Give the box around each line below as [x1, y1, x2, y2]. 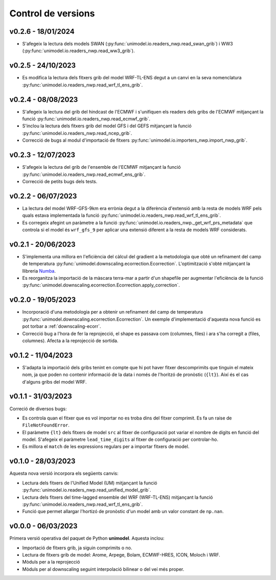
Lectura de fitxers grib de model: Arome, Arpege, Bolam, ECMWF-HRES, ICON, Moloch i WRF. [22, 552, 221, 558]
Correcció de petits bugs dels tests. [22, 178, 98, 184]
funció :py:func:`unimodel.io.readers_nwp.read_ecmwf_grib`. [22, 116, 151, 122]
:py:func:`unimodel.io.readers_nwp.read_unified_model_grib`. [22, 487, 151, 493]
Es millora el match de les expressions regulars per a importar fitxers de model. [22, 443, 190, 450]
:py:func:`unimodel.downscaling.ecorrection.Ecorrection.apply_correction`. [22, 282, 180, 288]
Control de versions [9, 8, 95, 19]
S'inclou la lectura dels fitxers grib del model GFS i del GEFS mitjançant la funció [22, 123, 192, 129]
